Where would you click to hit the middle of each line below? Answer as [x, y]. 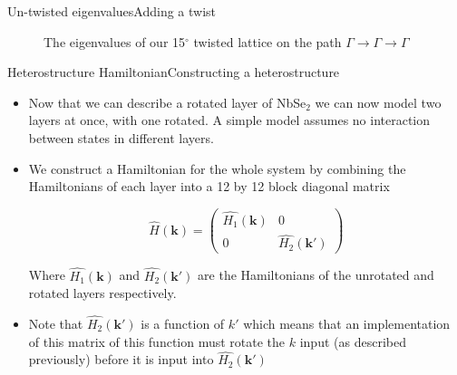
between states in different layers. [121, 137]
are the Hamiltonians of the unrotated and [316, 275]
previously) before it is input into [121, 359]
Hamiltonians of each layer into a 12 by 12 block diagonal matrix [209, 186]
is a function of [183, 323]
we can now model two [378, 102]
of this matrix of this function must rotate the [157, 341]
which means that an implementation [347, 323]
